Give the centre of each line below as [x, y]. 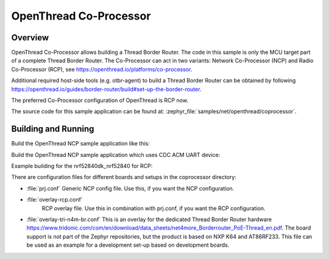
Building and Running [53, 129]
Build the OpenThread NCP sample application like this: [80, 144]
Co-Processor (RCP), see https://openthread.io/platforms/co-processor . [102, 69]
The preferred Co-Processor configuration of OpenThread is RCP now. [100, 100]
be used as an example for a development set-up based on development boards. [128, 245]
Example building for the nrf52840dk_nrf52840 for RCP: [82, 166]
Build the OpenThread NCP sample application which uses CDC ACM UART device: [116, 155]
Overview [30, 38]
